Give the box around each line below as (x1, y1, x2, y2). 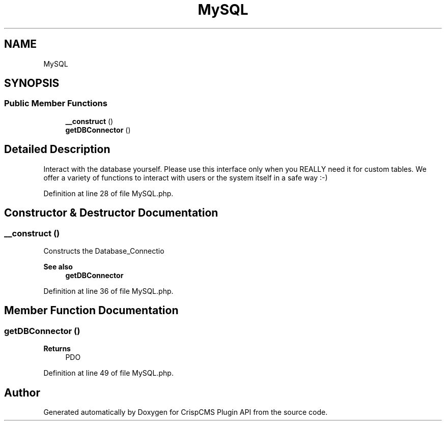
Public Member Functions (4, 98, 107, 109)
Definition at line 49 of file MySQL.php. (43, 369, 174, 378)
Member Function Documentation (4, 304, 179, 317)
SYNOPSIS (4, 77, 60, 90)
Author (4, 386, 40, 399)
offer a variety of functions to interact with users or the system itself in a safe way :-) (43, 173, 328, 182)
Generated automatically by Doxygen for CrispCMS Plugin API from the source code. (43, 407, 328, 416)
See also (43, 262, 73, 271)
